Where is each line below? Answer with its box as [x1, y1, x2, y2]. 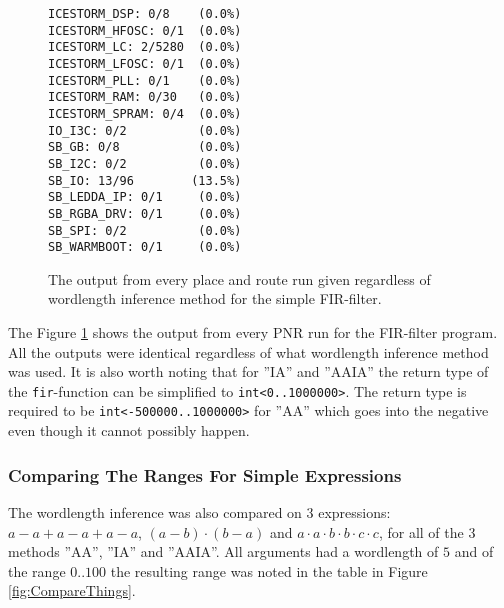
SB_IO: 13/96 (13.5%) [48, 173, 242, 188]
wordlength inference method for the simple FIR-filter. [48, 288, 382, 309]
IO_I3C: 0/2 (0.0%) [48, 123, 242, 138]
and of [454, 541, 494, 562]
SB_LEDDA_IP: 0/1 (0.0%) [48, 190, 242, 205]
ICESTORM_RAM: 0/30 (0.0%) [48, 90, 242, 105]
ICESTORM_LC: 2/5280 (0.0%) [48, 40, 242, 55]
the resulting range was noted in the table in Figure [110, 560, 428, 581]
